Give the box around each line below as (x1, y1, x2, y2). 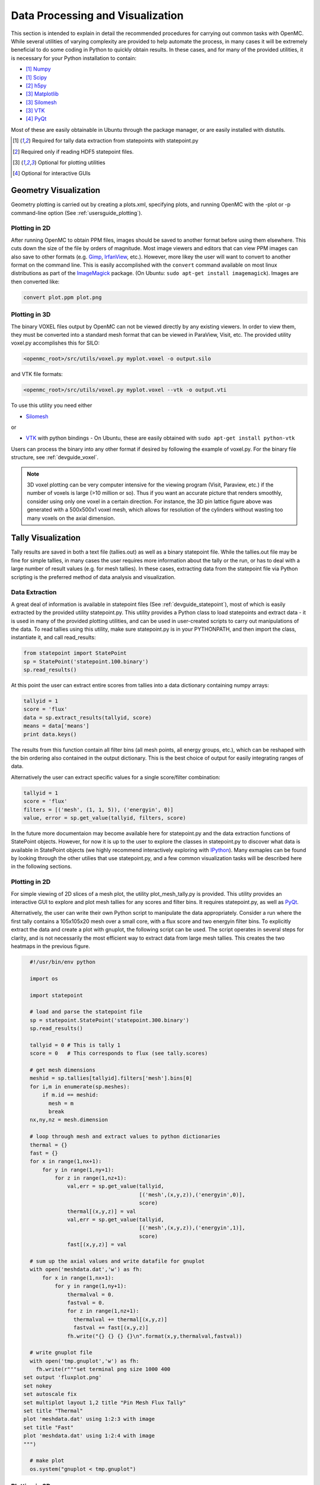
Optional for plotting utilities (37, 159, 106, 166)
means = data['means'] (23, 722, 89, 729)
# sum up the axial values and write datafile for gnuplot (30, 1258, 205, 1265)
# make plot (30, 1457, 65, 1464)
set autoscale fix (23, 1391, 77, 1398)
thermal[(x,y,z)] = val (67, 1208, 136, 1215)
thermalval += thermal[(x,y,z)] (73, 1316, 168, 1323)
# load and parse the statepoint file (30, 1009, 142, 1015)
